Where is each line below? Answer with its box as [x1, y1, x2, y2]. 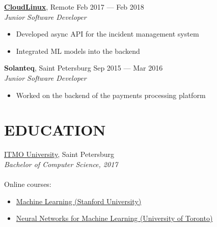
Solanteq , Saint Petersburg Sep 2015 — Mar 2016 [4, 62, 163, 73]
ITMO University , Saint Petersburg [4, 149, 114, 159]
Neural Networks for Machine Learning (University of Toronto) [16, 213, 213, 223]
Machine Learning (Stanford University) [16, 196, 142, 206]
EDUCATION [4, 119, 106, 140]
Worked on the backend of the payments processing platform [16, 89, 206, 100]
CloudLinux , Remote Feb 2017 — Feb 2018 [4, 2, 144, 12]
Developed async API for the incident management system [16, 28, 199, 39]
